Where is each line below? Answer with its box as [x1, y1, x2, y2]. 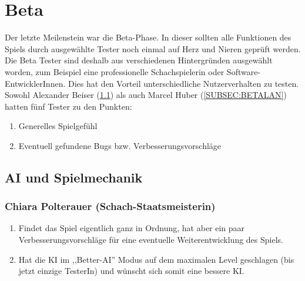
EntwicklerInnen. [5, 77, 66, 89]
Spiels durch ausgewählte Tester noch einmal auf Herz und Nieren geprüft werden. [5, 42, 301, 55]
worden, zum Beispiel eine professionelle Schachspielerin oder [5, 65, 224, 77]
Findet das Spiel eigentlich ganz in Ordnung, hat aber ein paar [18, 222, 245, 234]
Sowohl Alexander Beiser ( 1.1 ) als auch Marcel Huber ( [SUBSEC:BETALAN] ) [5, 89, 287, 101]
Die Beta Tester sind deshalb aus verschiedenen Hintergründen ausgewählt [5, 54, 273, 66]
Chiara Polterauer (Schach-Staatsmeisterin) [5, 199, 216, 214]
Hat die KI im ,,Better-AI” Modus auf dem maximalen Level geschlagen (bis [18, 253, 294, 265]
